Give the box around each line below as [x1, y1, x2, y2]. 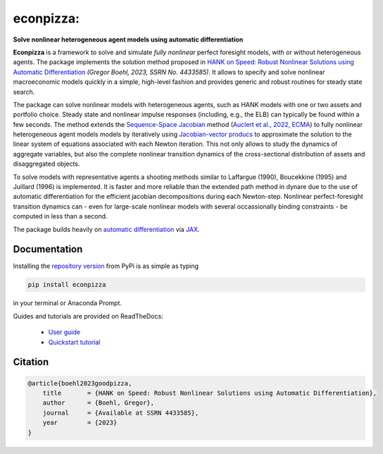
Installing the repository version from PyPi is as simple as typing [13, 262, 199, 271]
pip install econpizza [27, 281, 106, 289]
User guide [48, 328, 81, 336]
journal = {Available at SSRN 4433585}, [42, 409, 199, 417]
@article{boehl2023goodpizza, [27, 379, 132, 387]
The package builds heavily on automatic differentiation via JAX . [13, 225, 200, 233]
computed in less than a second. [13, 212, 108, 221]
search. [13, 87, 35, 96]
